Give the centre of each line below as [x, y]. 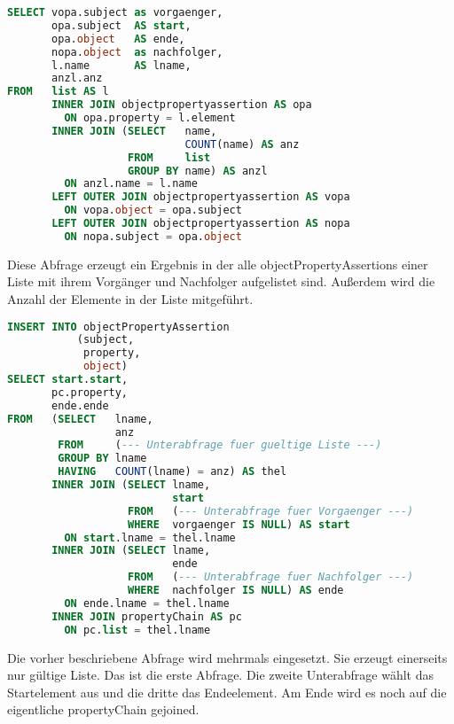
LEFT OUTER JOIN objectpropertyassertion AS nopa [201, 223]
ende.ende [80, 405]
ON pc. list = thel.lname [137, 630]
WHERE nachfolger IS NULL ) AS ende [236, 591]
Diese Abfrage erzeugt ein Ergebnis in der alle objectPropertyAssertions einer [218, 264]
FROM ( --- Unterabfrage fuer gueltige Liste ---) [220, 445]
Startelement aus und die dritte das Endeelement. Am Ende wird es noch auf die [227, 692]
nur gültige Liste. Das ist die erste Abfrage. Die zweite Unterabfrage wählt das [221, 675]
